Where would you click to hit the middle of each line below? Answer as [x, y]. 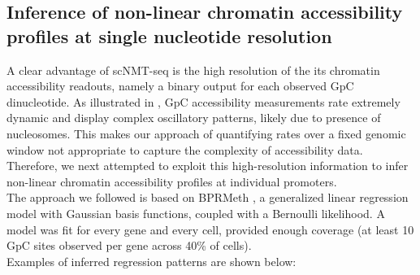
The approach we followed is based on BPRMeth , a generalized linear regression [208, 197]
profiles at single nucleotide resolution [169, 35]
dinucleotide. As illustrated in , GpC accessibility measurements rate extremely [204, 101]
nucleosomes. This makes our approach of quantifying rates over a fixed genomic [206, 133]
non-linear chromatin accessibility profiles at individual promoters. [172, 181]
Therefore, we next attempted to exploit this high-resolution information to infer [208, 166]
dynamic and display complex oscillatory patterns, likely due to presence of [194, 118]
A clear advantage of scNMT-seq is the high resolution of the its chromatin [193, 70]
